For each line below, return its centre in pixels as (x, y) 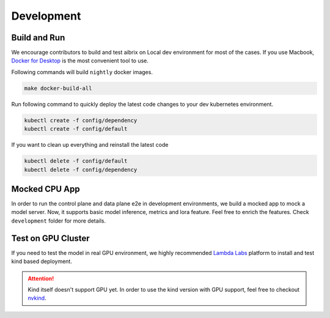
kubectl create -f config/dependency (81, 120)
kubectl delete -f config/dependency (81, 169)
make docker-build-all (58, 88)
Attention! (41, 278)
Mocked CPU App (46, 189)
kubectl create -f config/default (76, 129)
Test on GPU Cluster (50, 238)
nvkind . (37, 298)
